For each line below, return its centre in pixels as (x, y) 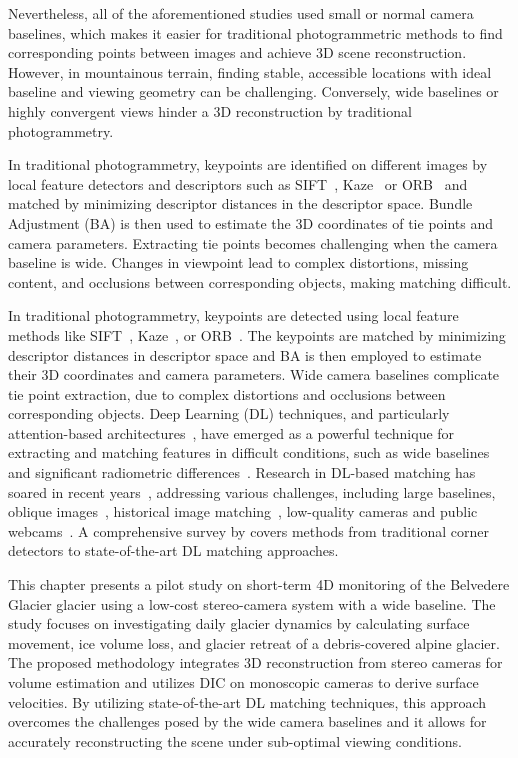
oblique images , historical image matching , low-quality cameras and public (243, 511)
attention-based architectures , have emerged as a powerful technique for (231, 432)
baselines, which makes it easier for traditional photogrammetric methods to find (255, 32)
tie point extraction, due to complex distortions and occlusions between (227, 393)
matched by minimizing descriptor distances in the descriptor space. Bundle (240, 203)
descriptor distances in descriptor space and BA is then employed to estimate (245, 354)
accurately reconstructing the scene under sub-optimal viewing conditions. (235, 740)
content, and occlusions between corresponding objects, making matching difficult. (260, 281)
